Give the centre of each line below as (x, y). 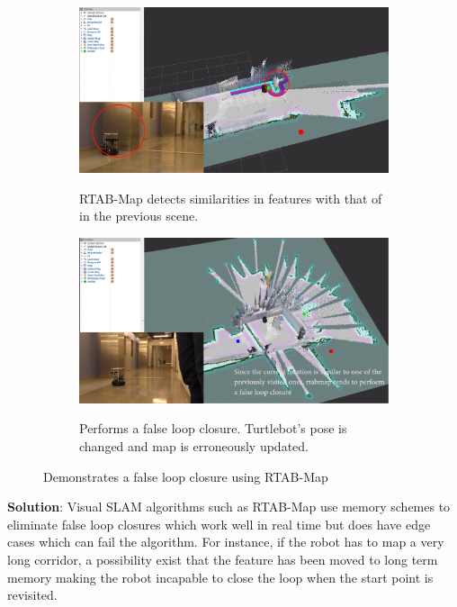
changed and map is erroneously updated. (194, 445)
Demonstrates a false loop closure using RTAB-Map (186, 476)
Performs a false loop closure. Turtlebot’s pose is (213, 428)
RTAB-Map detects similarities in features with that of (231, 198)
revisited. (32, 595)
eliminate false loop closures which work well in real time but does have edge (219, 524)
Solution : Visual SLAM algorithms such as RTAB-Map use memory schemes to (229, 507)
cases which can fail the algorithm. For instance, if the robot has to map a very (226, 542)
